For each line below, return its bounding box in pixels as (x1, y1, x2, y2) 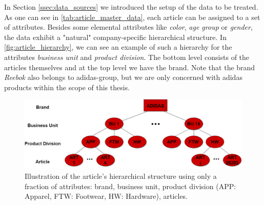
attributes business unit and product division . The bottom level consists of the (4, 51, 250, 62)
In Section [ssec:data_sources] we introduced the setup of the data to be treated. (4, 2, 258, 12)
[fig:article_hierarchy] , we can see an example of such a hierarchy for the (4, 42, 232, 52)
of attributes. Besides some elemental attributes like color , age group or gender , (4, 22, 253, 32)
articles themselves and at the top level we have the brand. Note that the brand (4, 61, 255, 72)
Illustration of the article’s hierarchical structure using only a (25, 170, 217, 181)
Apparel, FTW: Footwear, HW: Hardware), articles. (25, 191, 188, 201)
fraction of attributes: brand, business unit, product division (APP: (25, 180, 236, 191)
